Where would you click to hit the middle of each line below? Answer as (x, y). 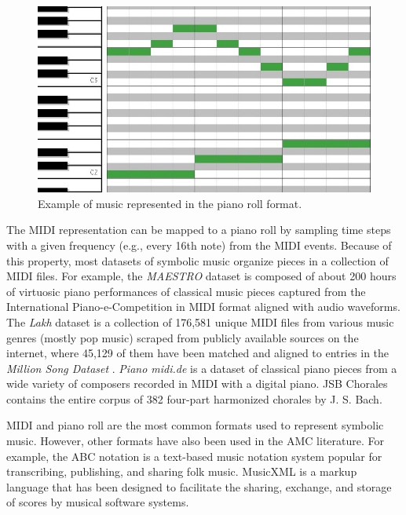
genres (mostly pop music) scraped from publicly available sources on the (183, 337)
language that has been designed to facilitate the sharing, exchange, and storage (199, 486)
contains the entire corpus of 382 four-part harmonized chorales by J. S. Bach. (194, 398)
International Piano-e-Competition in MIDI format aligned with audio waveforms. (203, 307)
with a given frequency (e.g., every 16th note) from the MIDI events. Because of (199, 245)
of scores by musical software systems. (98, 502)
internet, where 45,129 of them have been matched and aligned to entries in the (198, 353)
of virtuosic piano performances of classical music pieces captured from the (186, 291)
